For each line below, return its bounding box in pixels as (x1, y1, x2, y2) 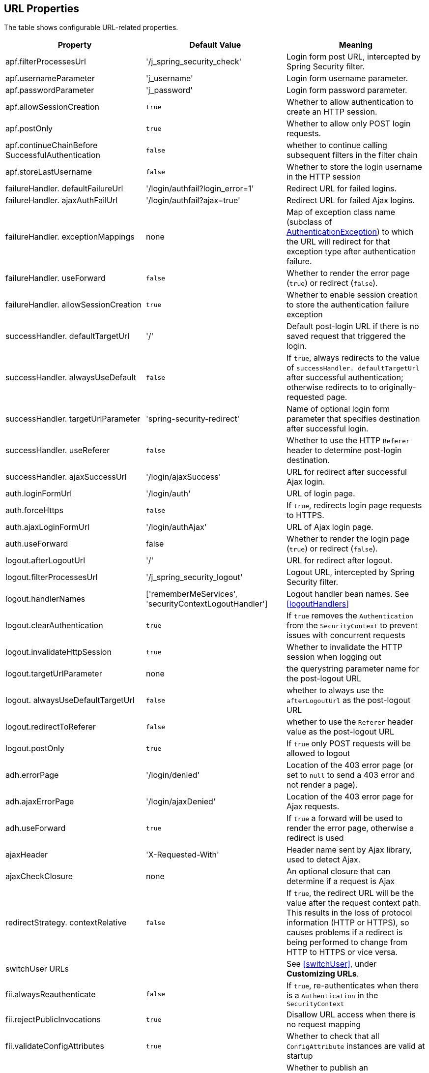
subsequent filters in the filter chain (286, 150, 418, 160)
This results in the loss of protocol (286, 908, 412, 918)
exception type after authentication (286, 246, 416, 257)
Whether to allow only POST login (286, 119, 411, 129)
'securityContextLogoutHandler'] (145, 599, 268, 609)
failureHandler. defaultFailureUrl (5, 184, 123, 194)
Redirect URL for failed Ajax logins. (286, 195, 415, 206)
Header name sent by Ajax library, (286, 845, 412, 855)
